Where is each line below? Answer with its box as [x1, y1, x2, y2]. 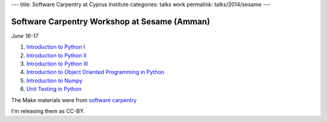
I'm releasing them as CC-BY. [11, 108, 85, 115]
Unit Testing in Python [26, 85, 82, 93]
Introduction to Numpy [26, 77, 83, 84]
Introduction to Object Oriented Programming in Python [26, 69, 165, 76]
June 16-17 [11, 32, 39, 39]
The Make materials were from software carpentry [11, 96, 137, 103]
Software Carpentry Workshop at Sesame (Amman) [11, 16, 210, 26]
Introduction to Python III [26, 60, 88, 67]
